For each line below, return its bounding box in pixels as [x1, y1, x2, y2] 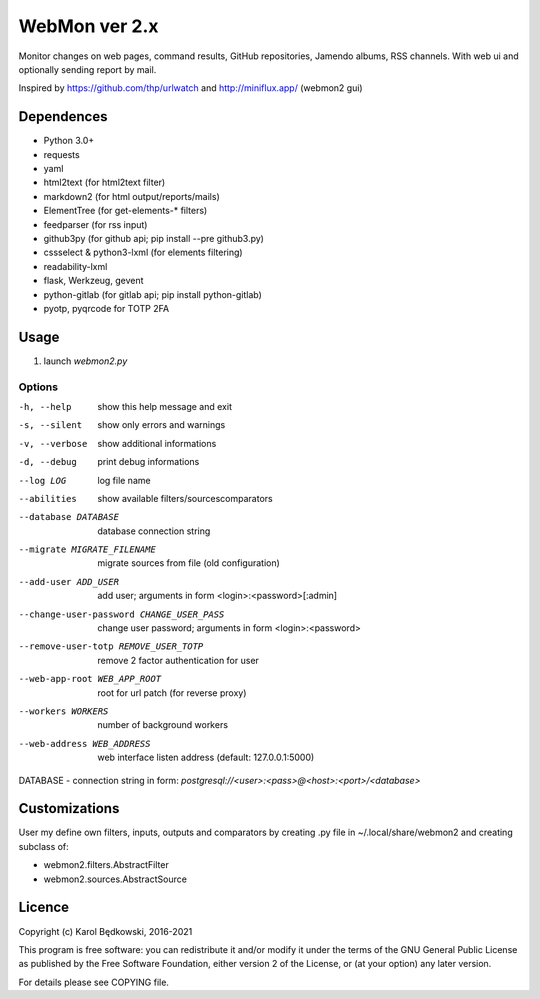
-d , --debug [18, 456, 77, 468]
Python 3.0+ [43, 135, 95, 147]
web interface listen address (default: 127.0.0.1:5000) [97, 751, 315, 764]
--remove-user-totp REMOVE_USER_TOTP [18, 641, 204, 652]
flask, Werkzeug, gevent [43, 275, 144, 287]
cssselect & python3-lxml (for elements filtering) [43, 246, 244, 259]
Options [18, 380, 59, 394]
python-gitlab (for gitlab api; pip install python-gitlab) [43, 288, 262, 300]
